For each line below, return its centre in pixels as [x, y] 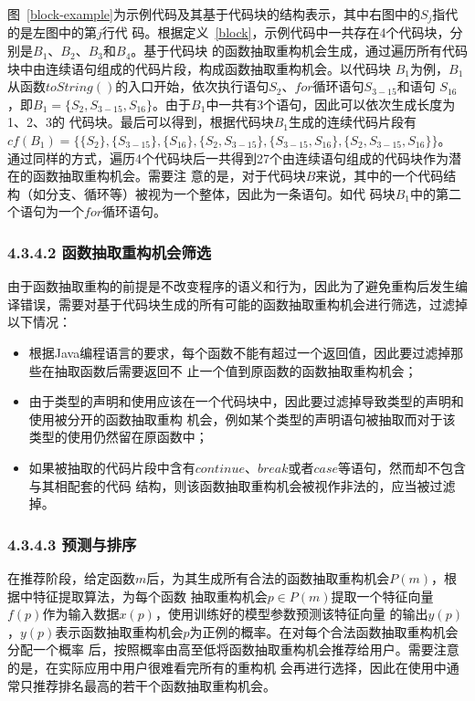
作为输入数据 [81, 614]
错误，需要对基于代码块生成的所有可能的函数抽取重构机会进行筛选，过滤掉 [243, 303]
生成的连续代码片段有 [353, 122]
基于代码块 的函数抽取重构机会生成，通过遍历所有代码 [306, 51]
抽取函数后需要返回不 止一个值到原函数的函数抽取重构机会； [236, 370]
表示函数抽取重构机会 [119, 631]
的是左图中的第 [52, 32]
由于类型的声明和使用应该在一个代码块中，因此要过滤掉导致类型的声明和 [246, 401]
